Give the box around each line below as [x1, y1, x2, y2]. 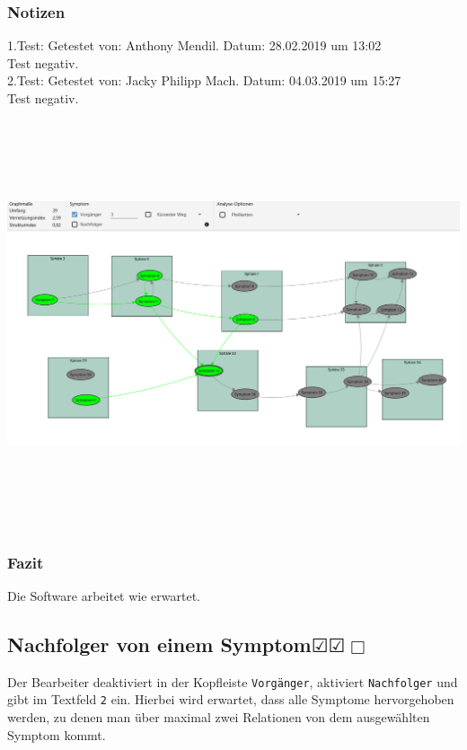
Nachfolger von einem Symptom [7, 630, 312, 657]
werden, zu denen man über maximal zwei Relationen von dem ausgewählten [7, 708, 430, 727]
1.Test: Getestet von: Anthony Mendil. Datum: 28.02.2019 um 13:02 [7, 36, 382, 55]
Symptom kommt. [7, 725, 106, 744]
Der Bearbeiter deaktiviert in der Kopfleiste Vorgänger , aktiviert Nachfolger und [7, 672, 458, 691]
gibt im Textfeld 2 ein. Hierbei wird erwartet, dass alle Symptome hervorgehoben [7, 690, 454, 709]
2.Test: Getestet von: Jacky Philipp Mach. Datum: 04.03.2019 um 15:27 [7, 71, 401, 90]
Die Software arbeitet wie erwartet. [7, 586, 200, 604]
